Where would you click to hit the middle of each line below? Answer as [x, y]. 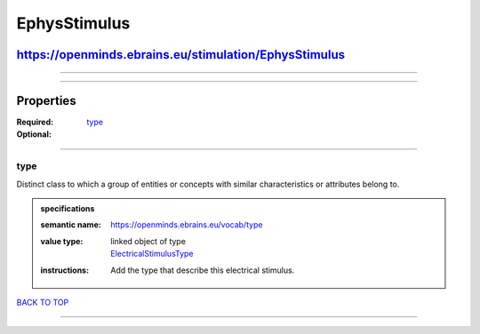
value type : [62, 241]
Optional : [34, 134]
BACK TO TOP [43, 302]
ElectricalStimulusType [152, 254]
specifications [68, 208]
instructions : [64, 270]
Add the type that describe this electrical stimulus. [203, 270]
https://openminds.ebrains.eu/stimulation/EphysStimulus [181, 55]
